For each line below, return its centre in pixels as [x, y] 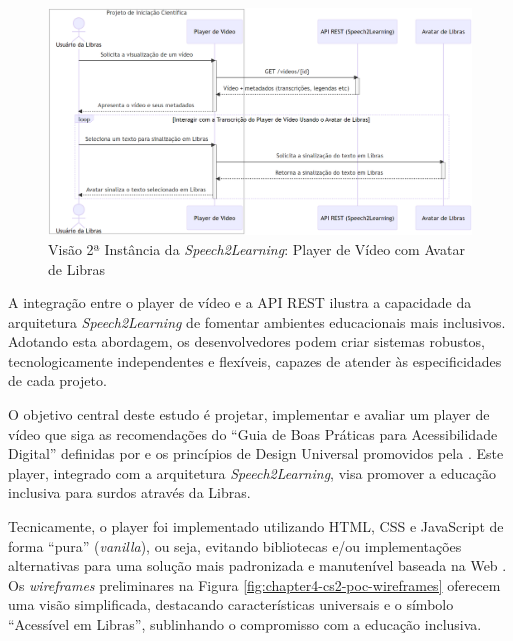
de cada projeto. [57, 380]
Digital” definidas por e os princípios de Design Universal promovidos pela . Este [256, 453]
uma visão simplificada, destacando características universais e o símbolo [231, 604]
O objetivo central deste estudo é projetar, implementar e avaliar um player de [249, 414]
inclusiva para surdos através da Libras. [129, 492]
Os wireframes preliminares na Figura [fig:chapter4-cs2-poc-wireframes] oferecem [254, 584]
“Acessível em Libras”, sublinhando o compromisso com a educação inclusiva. [245, 624]
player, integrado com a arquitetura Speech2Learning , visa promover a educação [252, 472]
